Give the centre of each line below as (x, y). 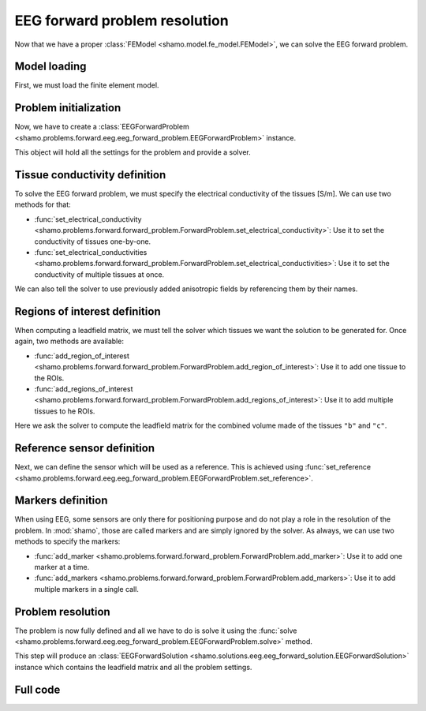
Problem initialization (68, 108)
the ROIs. (49, 378)
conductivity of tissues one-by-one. (93, 241)
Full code (37, 689)
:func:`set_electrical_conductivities (91, 252)
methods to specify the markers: (67, 541)
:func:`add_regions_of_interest (84, 389)
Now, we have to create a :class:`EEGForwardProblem (102, 127)
